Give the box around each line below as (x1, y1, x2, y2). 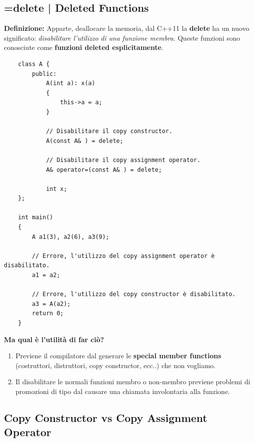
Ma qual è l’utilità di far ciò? (4, 334, 104, 344)
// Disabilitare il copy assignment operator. (46, 156, 201, 163)
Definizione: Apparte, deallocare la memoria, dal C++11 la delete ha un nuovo (4, 23, 250, 33)
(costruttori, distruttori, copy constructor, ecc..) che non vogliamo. (15, 360, 216, 370)
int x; (46, 185, 67, 192)
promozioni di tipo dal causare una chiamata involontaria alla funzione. (15, 386, 230, 396)
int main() (18, 214, 53, 221)
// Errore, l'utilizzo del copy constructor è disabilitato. (32, 291, 236, 298)
